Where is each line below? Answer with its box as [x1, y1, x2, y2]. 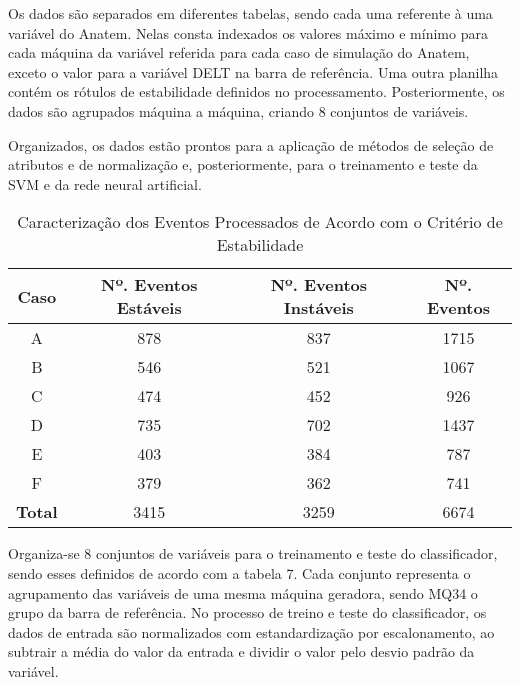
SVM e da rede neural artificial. [8, 173, 202, 194]
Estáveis [116, 296, 182, 320]
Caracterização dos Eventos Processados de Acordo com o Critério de [17, 210, 503, 234]
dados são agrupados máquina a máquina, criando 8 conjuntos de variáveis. [8, 100, 469, 121]
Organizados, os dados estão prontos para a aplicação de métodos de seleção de [8, 134, 494, 155]
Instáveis [283, 296, 354, 320]
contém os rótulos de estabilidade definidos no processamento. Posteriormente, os [8, 81, 505, 102]
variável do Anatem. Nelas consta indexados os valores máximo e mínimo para [8, 22, 488, 43]
